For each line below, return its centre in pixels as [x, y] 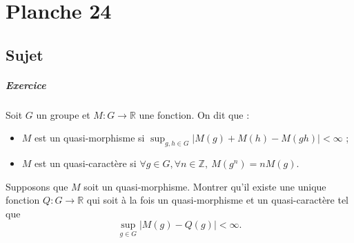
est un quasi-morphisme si [90, 138]
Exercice [26, 85]
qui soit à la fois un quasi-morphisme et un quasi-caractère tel [218, 200]
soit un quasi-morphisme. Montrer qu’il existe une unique [205, 186]
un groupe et [63, 114]
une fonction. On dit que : [194, 114]
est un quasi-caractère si [86, 163]
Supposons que [37, 186]
